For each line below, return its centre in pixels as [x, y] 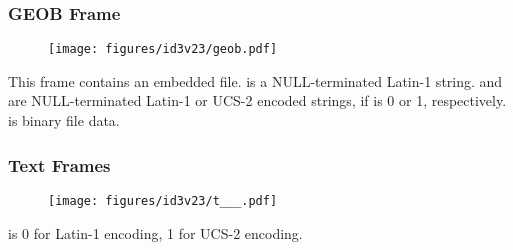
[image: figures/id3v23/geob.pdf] [163, 49]
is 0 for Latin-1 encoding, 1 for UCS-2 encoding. [155, 232]
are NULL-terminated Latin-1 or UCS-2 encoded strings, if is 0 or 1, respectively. [257, 100]
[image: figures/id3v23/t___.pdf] [163, 200]
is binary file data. [64, 120]
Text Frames [59, 164]
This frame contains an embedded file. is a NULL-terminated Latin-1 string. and [255, 80]
